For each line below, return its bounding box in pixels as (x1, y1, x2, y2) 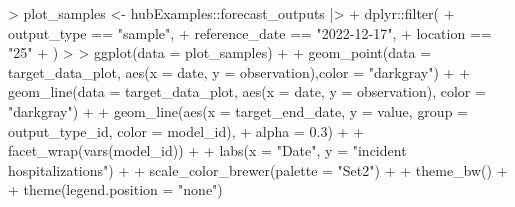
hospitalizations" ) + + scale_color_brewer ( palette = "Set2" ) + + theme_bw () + (8, 159, 508, 180)
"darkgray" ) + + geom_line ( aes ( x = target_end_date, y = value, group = (8, 100, 468, 121)
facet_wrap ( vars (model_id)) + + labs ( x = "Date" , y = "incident (8, 140, 407, 161)
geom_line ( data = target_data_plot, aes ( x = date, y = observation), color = (8, 81, 486, 102)
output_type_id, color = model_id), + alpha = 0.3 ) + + (8, 120, 365, 141)
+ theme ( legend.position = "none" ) (8, 179, 223, 200)
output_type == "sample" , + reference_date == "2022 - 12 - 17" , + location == (8, 22, 492, 43)
